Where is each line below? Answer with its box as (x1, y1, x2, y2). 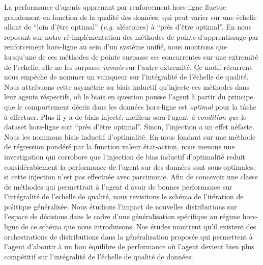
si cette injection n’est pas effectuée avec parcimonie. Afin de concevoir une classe (4, 171, 258, 182)
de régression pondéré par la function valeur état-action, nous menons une (4, 141, 235, 152)
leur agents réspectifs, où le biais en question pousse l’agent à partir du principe (4, 91, 253, 102)
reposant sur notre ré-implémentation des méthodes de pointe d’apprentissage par (4, 31, 259, 42)
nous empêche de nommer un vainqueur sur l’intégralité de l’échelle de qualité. (4, 71, 249, 82)
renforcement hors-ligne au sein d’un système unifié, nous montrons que (4, 41, 227, 52)
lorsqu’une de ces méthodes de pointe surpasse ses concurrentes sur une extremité (4, 51, 258, 62)
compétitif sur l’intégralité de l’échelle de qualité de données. (4, 251, 193, 261)
